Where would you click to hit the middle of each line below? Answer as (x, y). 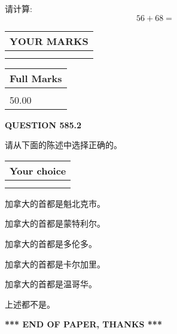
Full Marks (36, 78)
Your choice (38, 170)
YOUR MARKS (49, 41)
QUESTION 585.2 (43, 124)
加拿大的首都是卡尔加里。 (55, 264)
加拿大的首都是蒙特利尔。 (55, 223)
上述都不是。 (30, 304)
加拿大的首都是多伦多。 (51, 243)
